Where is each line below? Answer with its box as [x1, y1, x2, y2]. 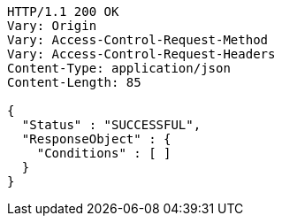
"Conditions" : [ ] [36, 146, 171, 160]
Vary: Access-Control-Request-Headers [7, 47, 276, 61]
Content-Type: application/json [7, 61, 231, 75]
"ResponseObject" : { [21, 132, 171, 146]
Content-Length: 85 [7, 75, 141, 89]
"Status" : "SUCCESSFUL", [21, 118, 202, 132]
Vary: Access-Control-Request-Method [7, 33, 269, 47]
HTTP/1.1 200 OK [7, 4, 119, 19]
